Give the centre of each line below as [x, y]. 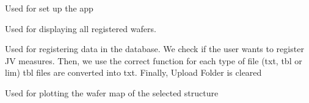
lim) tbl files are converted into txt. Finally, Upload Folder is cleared [133, 72]
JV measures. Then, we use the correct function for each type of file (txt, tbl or [154, 60]
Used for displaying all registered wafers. [81, 28]
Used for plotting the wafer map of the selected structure [112, 92]
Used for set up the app [49, 8]
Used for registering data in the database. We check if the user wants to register [154, 49]
